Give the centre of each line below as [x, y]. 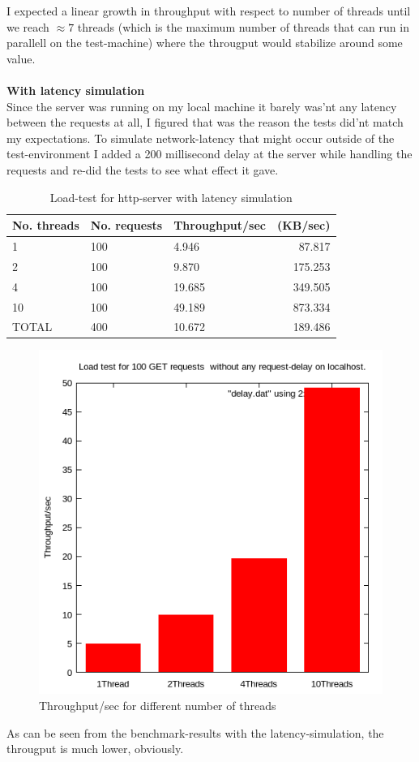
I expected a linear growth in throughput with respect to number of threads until [209, 11]
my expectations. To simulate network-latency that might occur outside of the [201, 138]
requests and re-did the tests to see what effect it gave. [143, 169]
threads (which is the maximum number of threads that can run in [243, 26]
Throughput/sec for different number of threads [158, 706]
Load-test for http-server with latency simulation [171, 197]
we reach [28, 26]
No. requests [126, 225]
